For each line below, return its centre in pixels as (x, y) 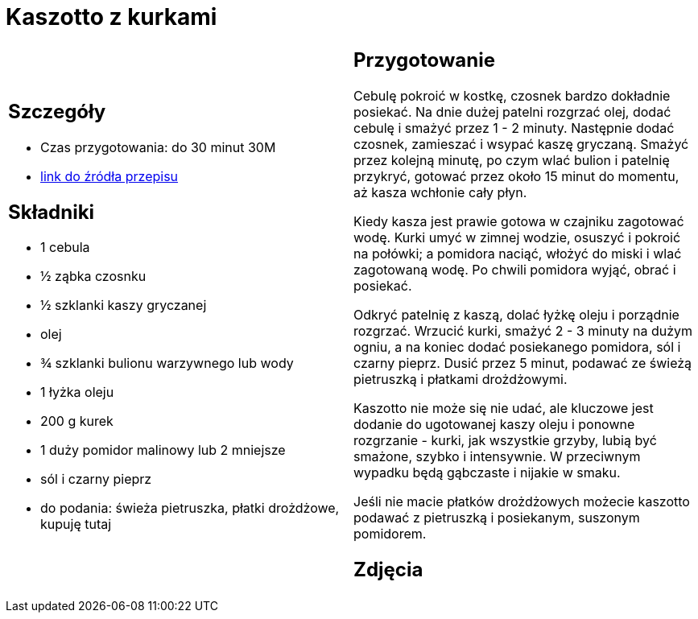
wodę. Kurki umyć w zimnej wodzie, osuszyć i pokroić (517, 237)
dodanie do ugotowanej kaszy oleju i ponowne (494, 424)
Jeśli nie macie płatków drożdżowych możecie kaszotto (522, 501)
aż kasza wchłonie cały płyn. (440, 192)
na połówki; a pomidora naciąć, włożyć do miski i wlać (518, 253)
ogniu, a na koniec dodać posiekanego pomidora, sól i (517, 347)
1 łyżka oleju (77, 392)
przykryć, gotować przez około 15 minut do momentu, (516, 176)
